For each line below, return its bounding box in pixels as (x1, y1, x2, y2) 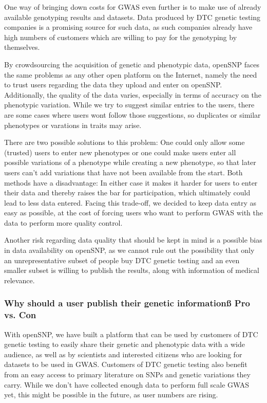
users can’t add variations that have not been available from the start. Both (4, 167, 243, 177)
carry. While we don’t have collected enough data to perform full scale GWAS (4, 379, 250, 390)
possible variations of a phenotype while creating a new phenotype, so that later (4, 157, 256, 168)
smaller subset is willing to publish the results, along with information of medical (4, 265, 259, 276)
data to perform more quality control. (4, 217, 123, 228)
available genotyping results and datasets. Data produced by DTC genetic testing (4, 11, 261, 22)
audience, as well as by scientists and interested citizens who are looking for (4, 349, 242, 359)
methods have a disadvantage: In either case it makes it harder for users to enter (4, 177, 258, 188)
